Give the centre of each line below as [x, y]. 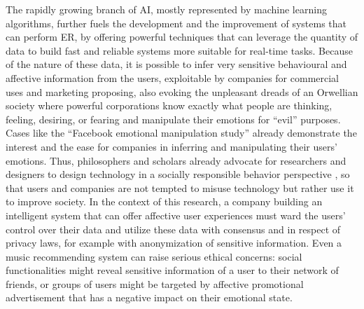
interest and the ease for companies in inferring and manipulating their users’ [171, 146]
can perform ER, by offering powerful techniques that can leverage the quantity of [182, 37]
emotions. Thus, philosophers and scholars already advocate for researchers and [176, 160]
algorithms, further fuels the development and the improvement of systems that [176, 23]
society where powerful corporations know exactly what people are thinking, [169, 105]
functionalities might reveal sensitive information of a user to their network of [172, 270]
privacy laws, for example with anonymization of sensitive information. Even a [174, 243]
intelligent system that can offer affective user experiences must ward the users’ [176, 215]
